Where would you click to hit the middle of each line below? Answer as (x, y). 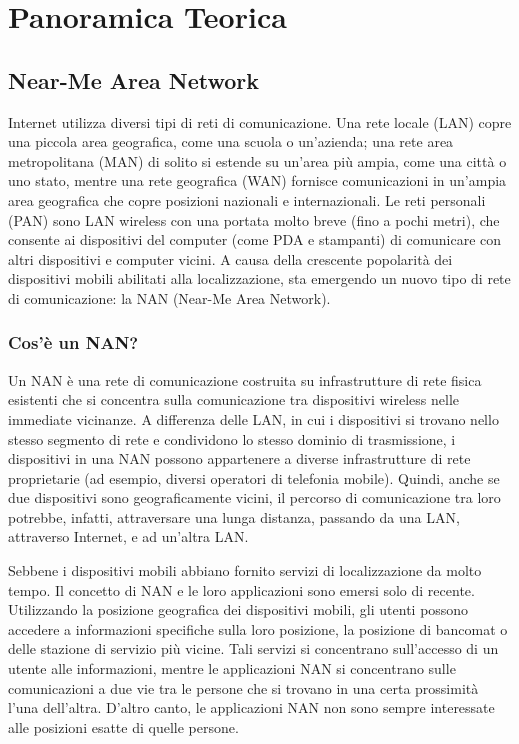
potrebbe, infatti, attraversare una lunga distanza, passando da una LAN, (234, 516)
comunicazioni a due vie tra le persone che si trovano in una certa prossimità (243, 687)
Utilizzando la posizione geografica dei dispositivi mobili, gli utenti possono (238, 609)
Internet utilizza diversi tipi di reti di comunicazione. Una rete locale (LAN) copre (260, 121)
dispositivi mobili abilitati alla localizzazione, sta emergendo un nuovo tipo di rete (259, 278)
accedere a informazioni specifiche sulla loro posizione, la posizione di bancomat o (258, 628)
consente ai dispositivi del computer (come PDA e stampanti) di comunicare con (255, 239)
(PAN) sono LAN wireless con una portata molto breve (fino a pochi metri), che (254, 219)
